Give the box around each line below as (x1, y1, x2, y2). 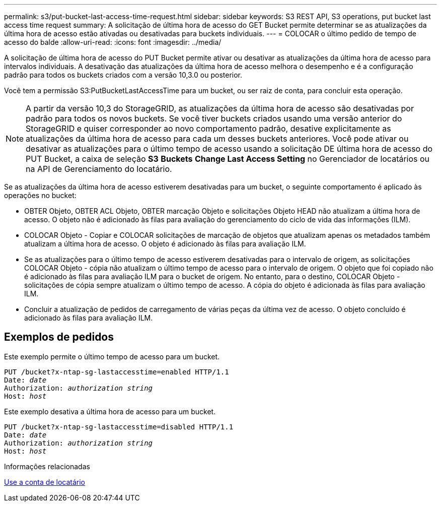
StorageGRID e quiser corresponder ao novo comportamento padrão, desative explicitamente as (26, 123, 391, 134)
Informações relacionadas (4, 462, 90, 471)
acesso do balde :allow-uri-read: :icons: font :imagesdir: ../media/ (4, 38, 222, 46)
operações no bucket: (4, 191, 77, 200)
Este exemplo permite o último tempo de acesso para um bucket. (4, 352, 220, 361)
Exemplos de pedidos (4, 331, 114, 344)
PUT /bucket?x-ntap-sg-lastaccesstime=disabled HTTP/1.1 (4, 422, 234, 431)
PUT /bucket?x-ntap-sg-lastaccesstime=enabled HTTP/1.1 (4, 367, 229, 376)
